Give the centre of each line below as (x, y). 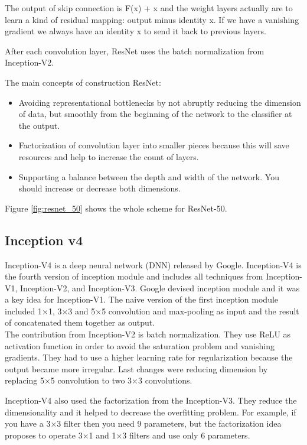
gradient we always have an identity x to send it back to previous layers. (135, 31)
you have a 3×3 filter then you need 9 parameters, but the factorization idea (143, 423)
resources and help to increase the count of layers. (109, 156)
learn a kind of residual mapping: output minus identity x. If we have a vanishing (152, 19)
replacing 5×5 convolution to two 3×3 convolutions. (99, 380)
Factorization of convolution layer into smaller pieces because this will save (154, 145)
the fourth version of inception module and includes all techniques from (134, 276)
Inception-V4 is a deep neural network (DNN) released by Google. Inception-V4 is (153, 264)
